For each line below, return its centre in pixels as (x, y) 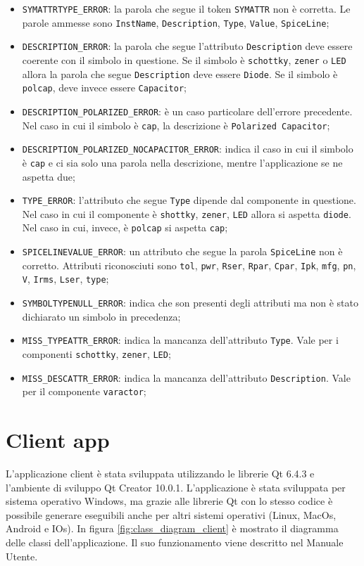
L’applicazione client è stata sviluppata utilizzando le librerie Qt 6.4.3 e (160, 474)
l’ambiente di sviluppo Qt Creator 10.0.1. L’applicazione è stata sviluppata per (176, 487)
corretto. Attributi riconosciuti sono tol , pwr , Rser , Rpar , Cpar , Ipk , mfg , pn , (189, 265)
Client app (58, 440)
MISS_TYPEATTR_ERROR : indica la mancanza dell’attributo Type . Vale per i (180, 340)
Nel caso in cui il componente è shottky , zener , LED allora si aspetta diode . (187, 213)
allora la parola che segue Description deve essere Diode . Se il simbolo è (180, 73)
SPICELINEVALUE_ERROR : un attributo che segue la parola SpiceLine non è (182, 251)
